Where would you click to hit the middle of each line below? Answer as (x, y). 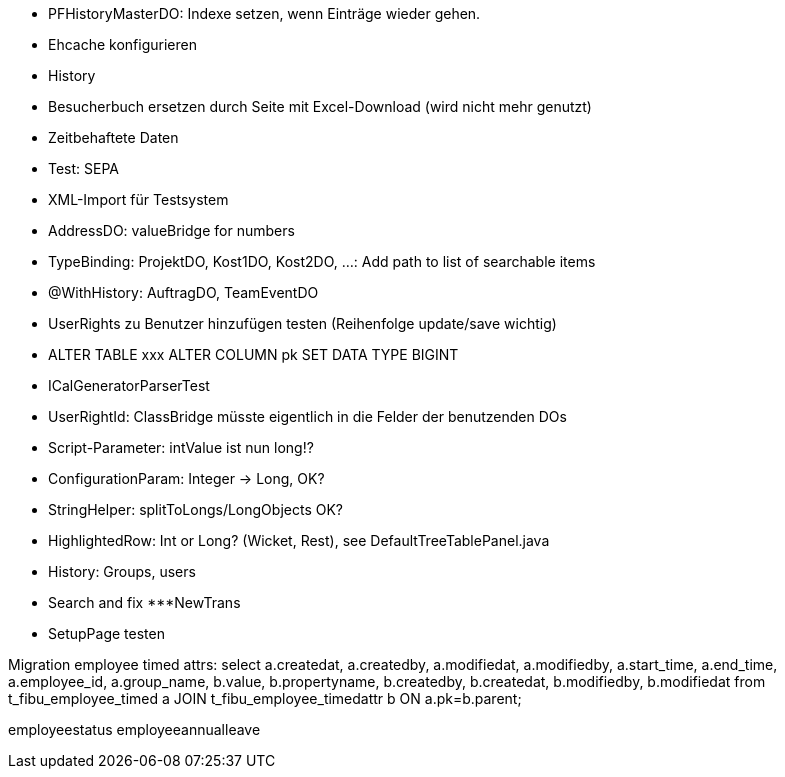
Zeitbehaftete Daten (113, 137)
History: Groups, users (122, 571)
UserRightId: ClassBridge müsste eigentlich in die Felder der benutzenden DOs (307, 416)
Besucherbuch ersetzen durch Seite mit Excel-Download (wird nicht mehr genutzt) (320, 106)
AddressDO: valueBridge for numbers (171, 230)
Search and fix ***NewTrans (144, 602)
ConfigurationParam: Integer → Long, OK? (186, 478)
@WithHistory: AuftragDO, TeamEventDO (183, 292)
